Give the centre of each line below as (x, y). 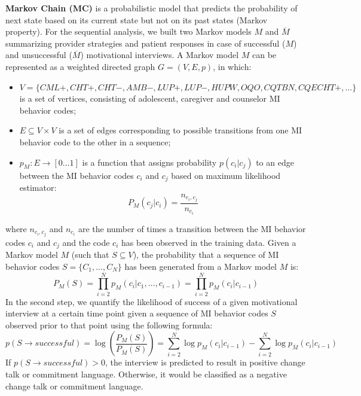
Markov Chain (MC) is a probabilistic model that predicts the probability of (152, 8)
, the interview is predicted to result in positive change (205, 362)
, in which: (232, 66)
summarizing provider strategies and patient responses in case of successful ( (146, 43)
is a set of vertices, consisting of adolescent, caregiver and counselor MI (150, 98)
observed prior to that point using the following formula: (109, 325)
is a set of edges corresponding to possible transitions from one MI (180, 130)
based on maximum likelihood (226, 175)
